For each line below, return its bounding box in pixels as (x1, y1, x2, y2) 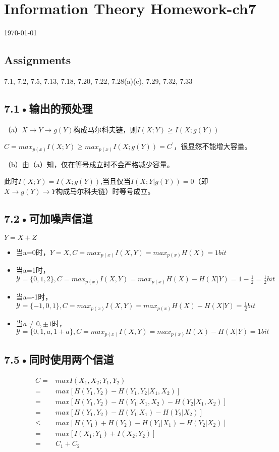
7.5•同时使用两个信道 (4, 351, 114, 367)
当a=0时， (16, 246, 50, 257)
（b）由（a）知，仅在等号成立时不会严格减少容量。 (4, 159, 174, 169)
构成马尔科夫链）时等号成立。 (55, 186, 155, 196)
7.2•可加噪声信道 (4, 211, 93, 226)
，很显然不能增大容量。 (174, 141, 252, 152)
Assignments (4, 52, 71, 68)
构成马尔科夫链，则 (73, 124, 137, 134)
